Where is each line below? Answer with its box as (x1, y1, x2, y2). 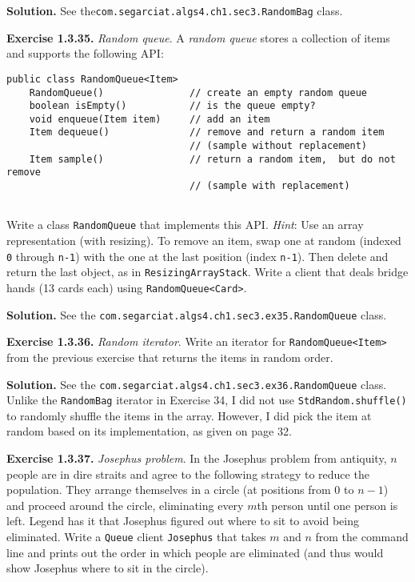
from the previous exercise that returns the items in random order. (6, 348, 333, 365)
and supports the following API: (6, 45, 164, 62)
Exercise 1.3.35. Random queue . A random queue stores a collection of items (6, 29, 390, 46)
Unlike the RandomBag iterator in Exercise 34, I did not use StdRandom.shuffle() (6, 391, 407, 408)
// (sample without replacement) (190, 140, 368, 152)
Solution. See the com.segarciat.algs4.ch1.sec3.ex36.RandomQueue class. (6, 375, 387, 392)
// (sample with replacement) (190, 180, 350, 192)
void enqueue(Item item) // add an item (29, 113, 270, 125)
